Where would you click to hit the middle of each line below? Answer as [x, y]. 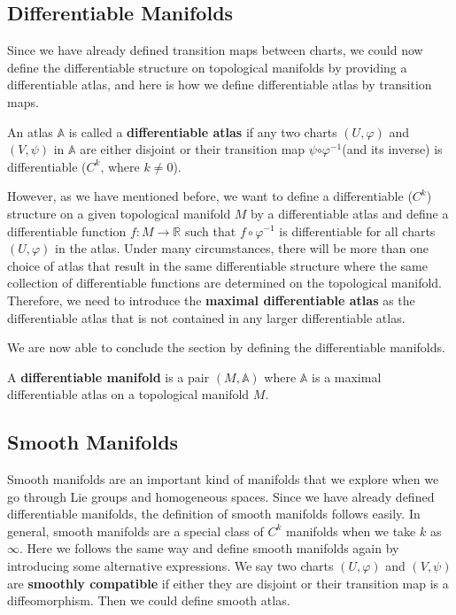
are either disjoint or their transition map [193, 149]
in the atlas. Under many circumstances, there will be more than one [242, 248]
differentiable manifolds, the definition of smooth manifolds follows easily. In [214, 514]
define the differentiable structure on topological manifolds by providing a [207, 67]
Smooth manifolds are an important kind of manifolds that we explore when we [223, 479]
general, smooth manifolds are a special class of [135, 530]
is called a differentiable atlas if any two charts [203, 131]
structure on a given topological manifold [119, 213]
